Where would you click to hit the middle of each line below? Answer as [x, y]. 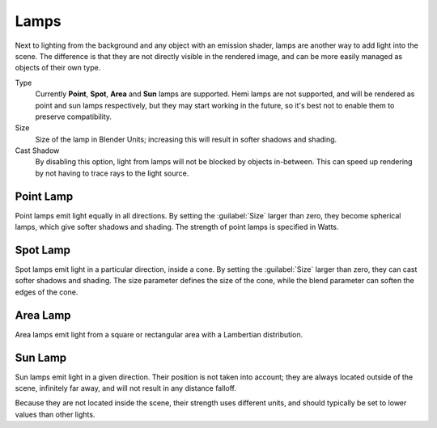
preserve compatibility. [74, 117]
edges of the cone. [47, 292]
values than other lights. [55, 414]
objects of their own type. [58, 68]
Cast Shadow [37, 150]
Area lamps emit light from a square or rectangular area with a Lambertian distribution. [159, 334]
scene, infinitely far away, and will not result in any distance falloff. [125, 388]
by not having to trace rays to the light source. [112, 173]
